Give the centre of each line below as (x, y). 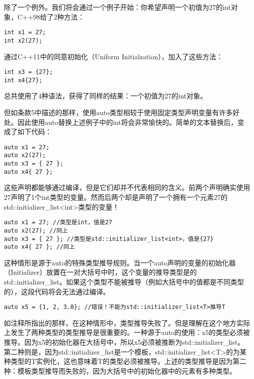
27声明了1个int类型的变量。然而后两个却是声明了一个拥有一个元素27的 (116, 197)
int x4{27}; (23, 80)
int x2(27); (23, 40)
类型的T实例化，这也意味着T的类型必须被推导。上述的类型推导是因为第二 (128, 361)
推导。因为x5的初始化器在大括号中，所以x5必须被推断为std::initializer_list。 (124, 342)
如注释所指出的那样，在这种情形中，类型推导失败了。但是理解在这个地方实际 (127, 322)
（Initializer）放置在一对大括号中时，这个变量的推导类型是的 (100, 272)
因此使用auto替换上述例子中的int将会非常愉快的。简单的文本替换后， (127, 122)
